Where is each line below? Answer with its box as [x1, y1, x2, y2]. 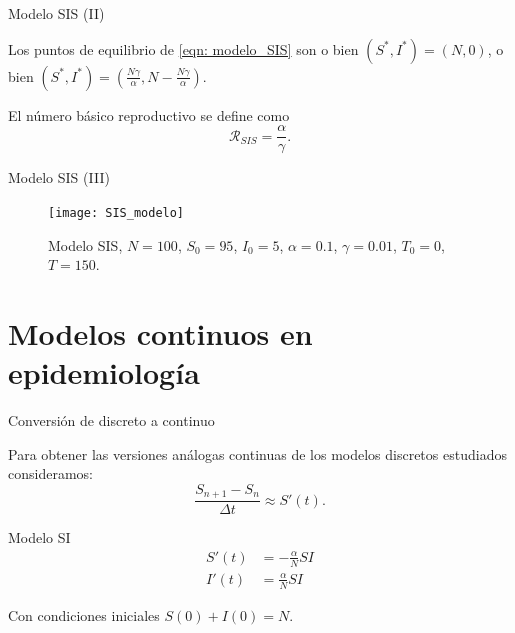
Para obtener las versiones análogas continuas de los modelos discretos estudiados [8, 443, 507, 464]
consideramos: [8, 463, 93, 484]
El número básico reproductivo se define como [8, 104, 290, 125]
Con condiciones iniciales [8, 604, 160, 625]
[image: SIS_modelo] [48, 205, 185, 220]
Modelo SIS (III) [8, 167, 110, 188]
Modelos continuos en [8, 312, 313, 353]
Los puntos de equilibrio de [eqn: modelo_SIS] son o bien [8, 38, 359, 59]
